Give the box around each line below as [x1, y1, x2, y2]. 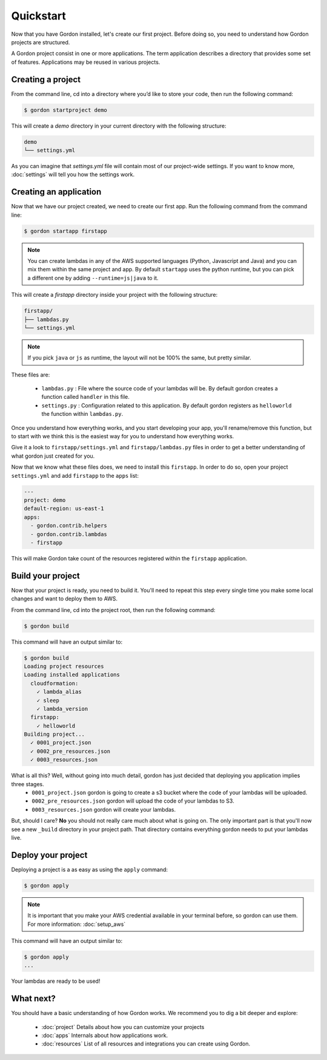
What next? [11, 993, 56, 1004]
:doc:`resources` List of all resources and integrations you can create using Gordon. [41, 1040, 251, 1047]
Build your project [11, 571, 80, 581]
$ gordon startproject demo [24, 106, 107, 114]
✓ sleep [36, 697, 60, 704]
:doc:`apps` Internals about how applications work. [41, 1032, 168, 1039]
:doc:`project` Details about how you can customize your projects [41, 1023, 205, 1030]
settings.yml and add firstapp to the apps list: [11, 472, 139, 479]
